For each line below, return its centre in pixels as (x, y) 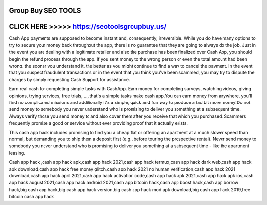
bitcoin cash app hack (32, 197)
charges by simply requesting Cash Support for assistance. (69, 79)
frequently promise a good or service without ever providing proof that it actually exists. (98, 123)
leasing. (17, 153)
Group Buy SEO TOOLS (45, 11)
